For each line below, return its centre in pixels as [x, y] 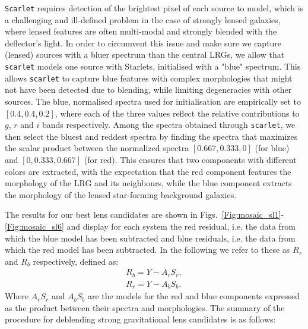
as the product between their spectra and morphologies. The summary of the [145, 307]
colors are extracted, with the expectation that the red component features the [148, 171]
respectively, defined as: [76, 261]
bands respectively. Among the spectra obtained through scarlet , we [169, 125]
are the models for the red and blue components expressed [193, 296]
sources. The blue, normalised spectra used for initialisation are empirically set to [153, 101]
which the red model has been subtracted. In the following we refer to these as [147, 250]
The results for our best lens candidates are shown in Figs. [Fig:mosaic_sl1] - [145, 214]
